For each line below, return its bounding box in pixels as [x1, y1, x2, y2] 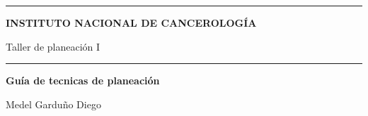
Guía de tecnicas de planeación [6, 73, 160, 88]
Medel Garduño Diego [6, 96, 101, 111]
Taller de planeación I [6, 39, 100, 53]
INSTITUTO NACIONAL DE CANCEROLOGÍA [6, 15, 257, 30]
